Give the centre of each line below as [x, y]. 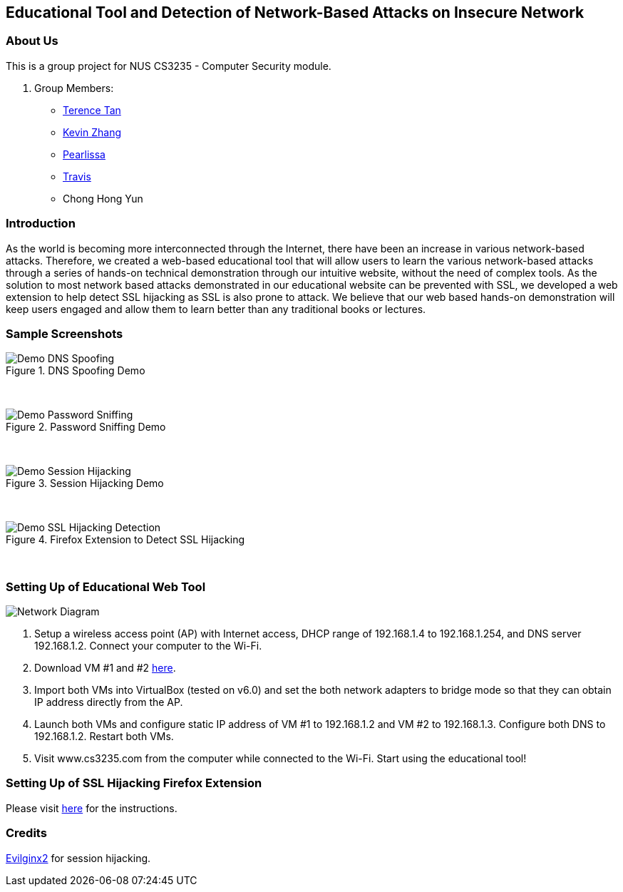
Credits [26, 833]
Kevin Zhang [92, 132]
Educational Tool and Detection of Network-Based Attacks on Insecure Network [295, 12]
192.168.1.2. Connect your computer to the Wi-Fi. [148, 646]
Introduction [41, 224]
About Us [32, 41]
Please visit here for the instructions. [92, 808]
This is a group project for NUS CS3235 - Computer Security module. [169, 66]
